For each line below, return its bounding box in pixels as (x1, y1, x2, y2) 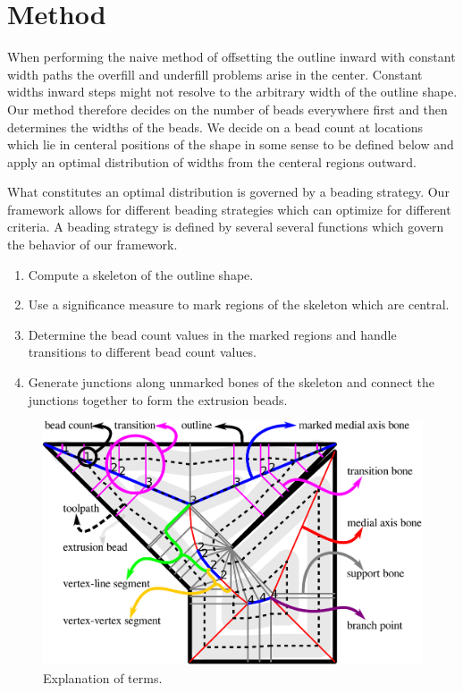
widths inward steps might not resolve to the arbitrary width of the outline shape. (7, 82, 458, 101)
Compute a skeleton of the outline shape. (28, 265, 254, 283)
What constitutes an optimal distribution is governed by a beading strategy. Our (7, 182, 450, 201)
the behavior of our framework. (7, 235, 178, 254)
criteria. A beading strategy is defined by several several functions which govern (7, 217, 444, 236)
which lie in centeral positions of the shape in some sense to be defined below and (7, 135, 454, 154)
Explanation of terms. (43, 668, 163, 687)
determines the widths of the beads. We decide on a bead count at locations (7, 117, 424, 136)
